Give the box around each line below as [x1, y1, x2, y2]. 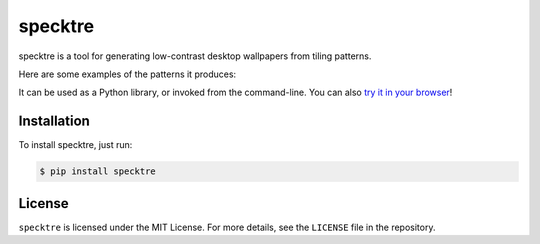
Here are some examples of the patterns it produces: [18, 68, 237, 80]
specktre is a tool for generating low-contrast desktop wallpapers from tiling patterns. [18, 50, 372, 62]
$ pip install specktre [39, 166, 157, 177]
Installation [18, 113, 90, 130]
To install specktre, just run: [18, 139, 133, 151]
